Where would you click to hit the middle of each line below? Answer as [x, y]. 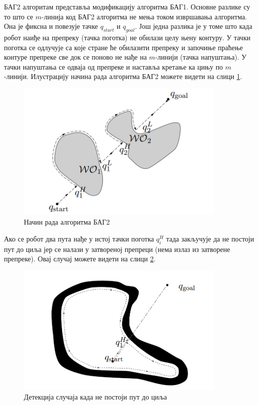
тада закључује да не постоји [210, 238]
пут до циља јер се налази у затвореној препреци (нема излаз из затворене [117, 249]
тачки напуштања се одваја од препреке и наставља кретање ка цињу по [114, 66]
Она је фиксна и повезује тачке [51, 26]
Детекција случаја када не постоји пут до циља [95, 397]
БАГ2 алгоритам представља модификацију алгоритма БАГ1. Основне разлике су [127, 6]
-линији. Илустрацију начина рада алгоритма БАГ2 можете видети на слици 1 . [123, 76]
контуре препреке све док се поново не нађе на [76, 57]
